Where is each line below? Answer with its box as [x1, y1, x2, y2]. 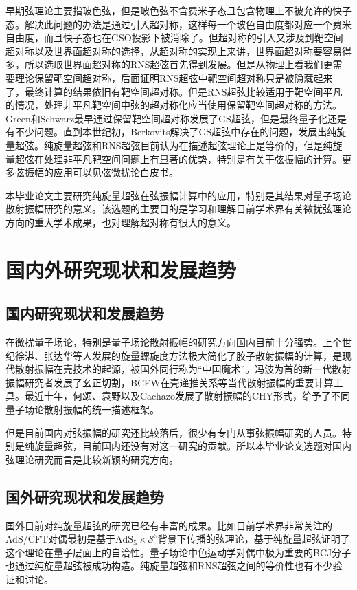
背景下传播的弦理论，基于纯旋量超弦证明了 [157, 532, 350, 546]
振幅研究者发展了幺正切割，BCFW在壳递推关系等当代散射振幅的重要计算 [5, 375, 334, 389]
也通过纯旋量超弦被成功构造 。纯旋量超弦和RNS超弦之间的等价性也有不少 [5, 558, 333, 573]
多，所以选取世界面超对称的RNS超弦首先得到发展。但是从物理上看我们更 [5, 57, 333, 72]
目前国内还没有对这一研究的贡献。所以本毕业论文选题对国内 [82, 439, 352, 453]
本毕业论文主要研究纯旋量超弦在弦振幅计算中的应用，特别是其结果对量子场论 [5, 188, 352, 202]
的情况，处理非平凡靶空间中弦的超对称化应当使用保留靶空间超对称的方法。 [5, 98, 342, 112]
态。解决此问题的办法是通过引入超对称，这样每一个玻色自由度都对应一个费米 [5, 17, 352, 31]
